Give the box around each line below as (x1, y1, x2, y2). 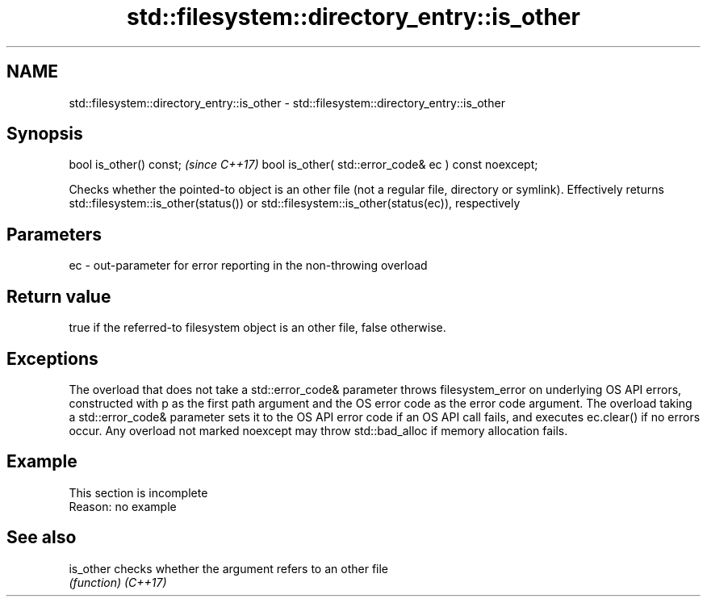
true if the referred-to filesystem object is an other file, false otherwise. (69, 320, 446, 335)
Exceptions (6, 348, 98, 369)
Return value (6, 286, 111, 307)
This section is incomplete (69, 485, 208, 500)
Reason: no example (69, 499, 177, 513)
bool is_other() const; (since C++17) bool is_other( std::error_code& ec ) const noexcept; (69, 157, 538, 172)
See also (6, 527, 77, 548)
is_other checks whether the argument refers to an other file (69, 561, 389, 576)
